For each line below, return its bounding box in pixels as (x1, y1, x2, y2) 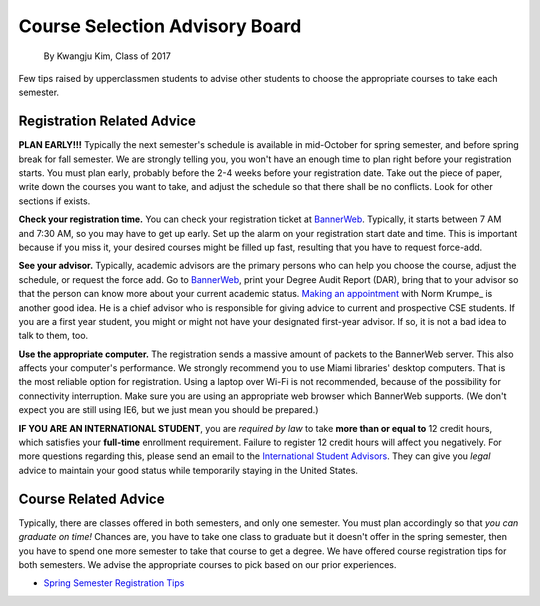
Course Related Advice (18, 490, 165, 507)
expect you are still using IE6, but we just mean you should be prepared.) (18, 404, 319, 416)
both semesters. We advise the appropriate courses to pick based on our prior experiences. (18, 558, 397, 570)
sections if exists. (18, 195, 91, 207)
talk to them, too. (18, 330, 89, 342)
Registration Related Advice (18, 113, 197, 130)
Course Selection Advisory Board (18, 15, 302, 37)
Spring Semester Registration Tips (43, 577, 185, 589)
